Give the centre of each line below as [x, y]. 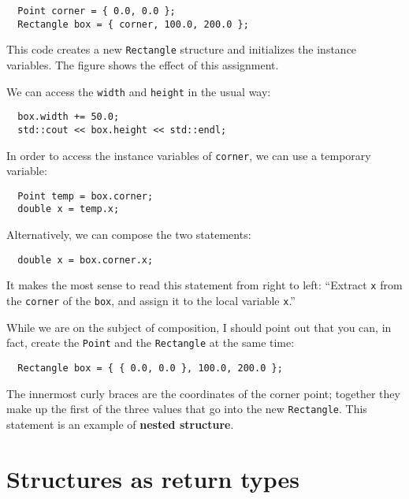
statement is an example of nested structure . [120, 424]
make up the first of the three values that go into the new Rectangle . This [187, 409]
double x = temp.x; [69, 209]
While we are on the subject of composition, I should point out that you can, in [199, 327]
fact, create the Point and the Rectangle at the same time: [151, 343]
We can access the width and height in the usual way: [139, 91]
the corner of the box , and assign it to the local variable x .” [151, 300]
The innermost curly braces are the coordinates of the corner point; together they [203, 393]
